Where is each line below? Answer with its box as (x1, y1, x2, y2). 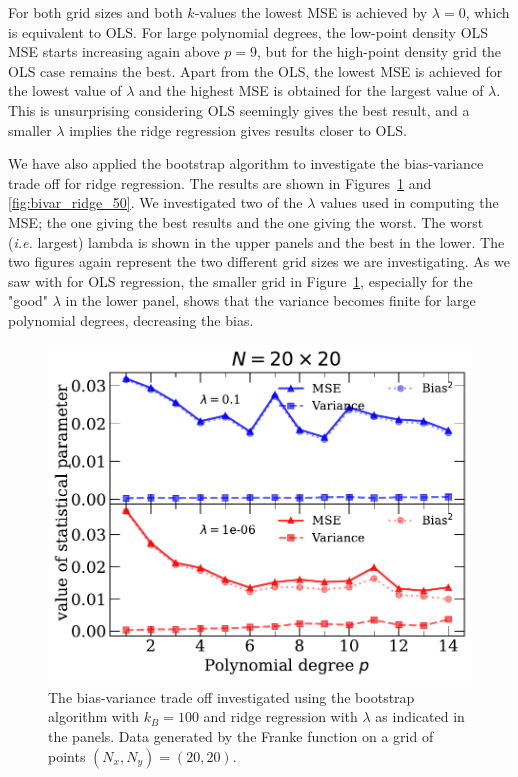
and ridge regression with (203, 706, 358, 727)
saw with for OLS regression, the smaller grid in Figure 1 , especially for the (8, 270, 473, 291)
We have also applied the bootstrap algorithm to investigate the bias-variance (8, 153, 484, 174)
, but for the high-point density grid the (257, 41, 502, 62)
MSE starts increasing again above (8, 41, 220, 62)
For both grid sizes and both (8, 2, 183, 22)
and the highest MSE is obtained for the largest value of (139, 80, 484, 101)
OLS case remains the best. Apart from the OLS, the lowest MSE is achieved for (8, 60, 503, 81)
